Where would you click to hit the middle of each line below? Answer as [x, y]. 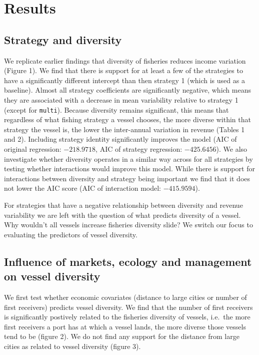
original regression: [33, 148]
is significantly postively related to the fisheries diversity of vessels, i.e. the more [127, 317]
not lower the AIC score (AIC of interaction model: [82, 188]
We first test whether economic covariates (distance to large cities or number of [125, 297]
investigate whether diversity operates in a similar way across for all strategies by [128, 158]
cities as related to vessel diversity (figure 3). [72, 346]
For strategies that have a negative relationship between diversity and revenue [123, 205]
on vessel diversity [52, 276]
